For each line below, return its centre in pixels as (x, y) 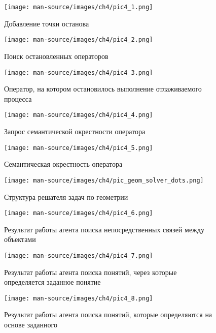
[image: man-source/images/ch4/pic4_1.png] (79, 7)
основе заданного (31, 325)
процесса (18, 98)
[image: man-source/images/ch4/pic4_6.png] (79, 213)
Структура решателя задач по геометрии (66, 196)
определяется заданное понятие (52, 282)
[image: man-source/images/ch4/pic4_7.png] (79, 255)
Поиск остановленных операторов (56, 56)
